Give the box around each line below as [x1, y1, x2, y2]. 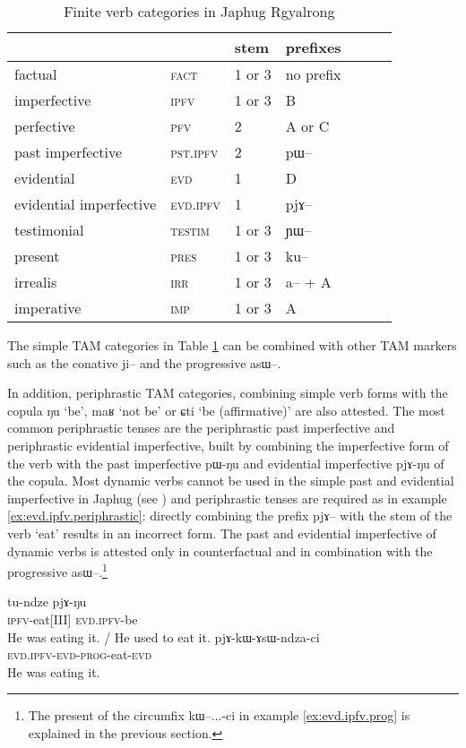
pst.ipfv [170, 142, 219, 162]
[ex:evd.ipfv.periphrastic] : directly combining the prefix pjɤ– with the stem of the [7, 506, 453, 525]
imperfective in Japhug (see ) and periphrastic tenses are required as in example [7, 488, 447, 507]
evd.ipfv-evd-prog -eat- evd [7, 645, 152, 664]
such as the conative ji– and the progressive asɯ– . [7, 353, 281, 372]
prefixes [285, 37, 341, 57]
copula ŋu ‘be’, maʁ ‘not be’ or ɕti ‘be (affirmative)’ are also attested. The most [7, 400, 445, 419]
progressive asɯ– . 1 [7, 560, 108, 580]
